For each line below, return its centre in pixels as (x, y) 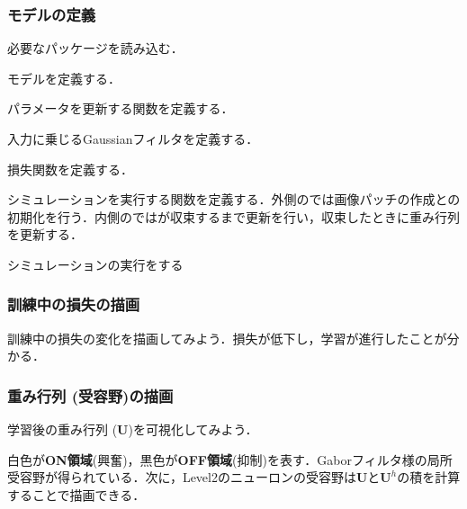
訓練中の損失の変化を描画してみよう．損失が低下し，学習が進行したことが (227, 338)
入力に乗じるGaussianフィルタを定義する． (133, 138)
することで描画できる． (76, 494)
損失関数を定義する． (70, 169)
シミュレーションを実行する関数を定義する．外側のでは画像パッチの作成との (234, 199)
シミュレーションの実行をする (95, 264)
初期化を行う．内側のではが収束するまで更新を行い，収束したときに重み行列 (233, 216)
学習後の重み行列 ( (63, 429)
